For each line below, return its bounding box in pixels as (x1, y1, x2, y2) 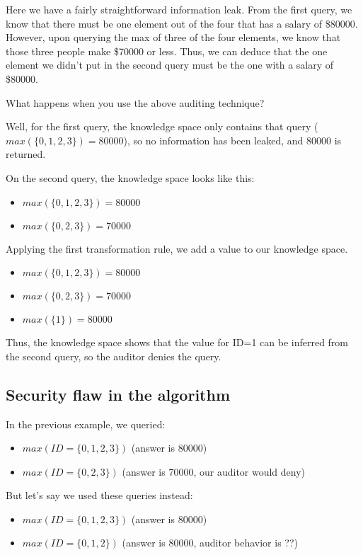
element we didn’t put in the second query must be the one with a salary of (6, 57, 334, 72)
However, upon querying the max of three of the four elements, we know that (6, 30, 341, 45)
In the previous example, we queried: (6, 416, 166, 431)
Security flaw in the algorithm (6, 383, 231, 405)
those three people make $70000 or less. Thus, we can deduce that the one (6, 43, 328, 58)
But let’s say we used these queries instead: (6, 488, 193, 503)
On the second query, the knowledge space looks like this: (6, 170, 255, 185)
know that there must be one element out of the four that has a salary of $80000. (6, 16, 358, 30)
